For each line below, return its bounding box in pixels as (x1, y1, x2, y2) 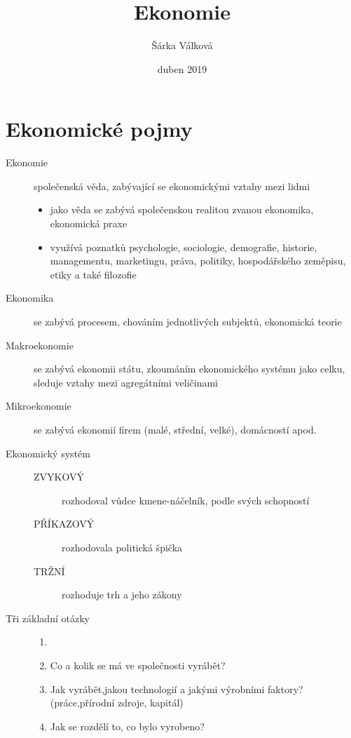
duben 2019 (157, 61, 207, 76)
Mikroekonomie (6, 398, 71, 413)
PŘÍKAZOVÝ (34, 516, 95, 531)
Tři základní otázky (6, 610, 90, 625)
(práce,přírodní (50, 695, 115, 710)
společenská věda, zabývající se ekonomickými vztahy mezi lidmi (34, 178, 310, 193)
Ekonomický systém (6, 445, 90, 460)
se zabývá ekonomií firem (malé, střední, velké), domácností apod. (34, 422, 317, 436)
